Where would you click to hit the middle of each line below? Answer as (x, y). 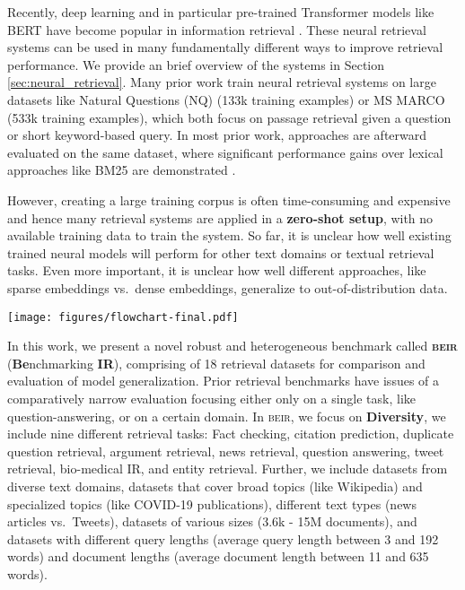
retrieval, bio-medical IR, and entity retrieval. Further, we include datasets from (228, 469)
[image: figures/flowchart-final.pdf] (123, 317)
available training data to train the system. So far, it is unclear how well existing (229, 235)
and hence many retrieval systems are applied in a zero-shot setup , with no (220, 217)
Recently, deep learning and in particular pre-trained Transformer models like (221, 12)
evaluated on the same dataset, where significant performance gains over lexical (225, 152)
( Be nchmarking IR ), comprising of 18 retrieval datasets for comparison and (216, 363)
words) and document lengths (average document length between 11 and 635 (218, 556)
